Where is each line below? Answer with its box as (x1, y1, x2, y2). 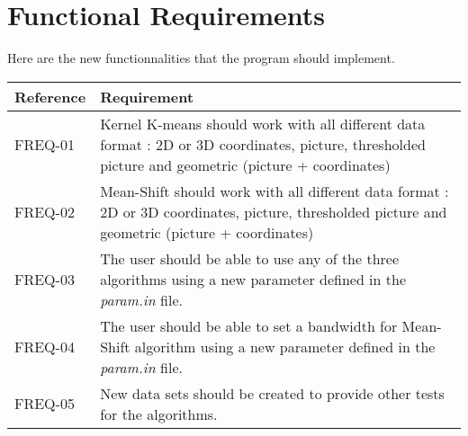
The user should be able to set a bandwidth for (100, 315, 398, 336)
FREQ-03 (14, 268, 75, 289)
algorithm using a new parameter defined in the (134, 335, 436, 357)
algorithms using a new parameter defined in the (100, 268, 407, 289)
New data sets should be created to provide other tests (100, 382, 445, 404)
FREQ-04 (14, 335, 75, 357)
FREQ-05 (14, 393, 75, 414)
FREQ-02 (14, 200, 75, 222)
